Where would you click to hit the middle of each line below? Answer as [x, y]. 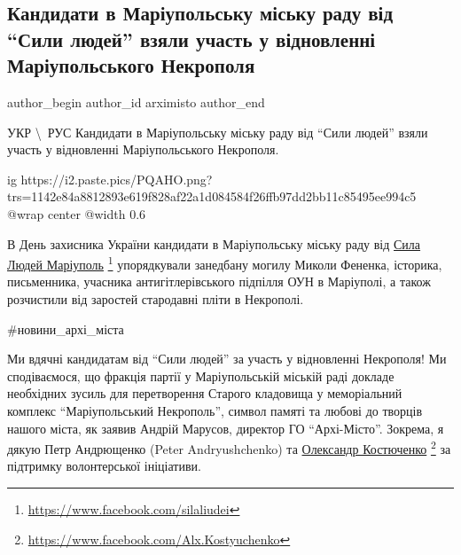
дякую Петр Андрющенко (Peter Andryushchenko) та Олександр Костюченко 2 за [229, 447]
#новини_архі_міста [66, 328]
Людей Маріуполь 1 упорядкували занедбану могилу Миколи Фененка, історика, [225, 263]
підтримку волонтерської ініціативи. [104, 466]
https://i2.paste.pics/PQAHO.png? [117, 179]
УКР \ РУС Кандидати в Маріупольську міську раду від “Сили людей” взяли [218, 132]
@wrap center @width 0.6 [77, 213]
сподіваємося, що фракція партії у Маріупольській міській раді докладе [201, 375]
